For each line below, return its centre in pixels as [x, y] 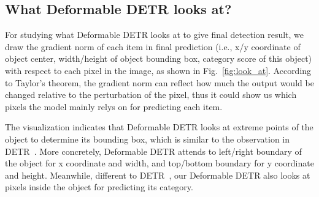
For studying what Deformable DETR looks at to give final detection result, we [155, 35]
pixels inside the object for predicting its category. [99, 187]
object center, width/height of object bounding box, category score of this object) [159, 58]
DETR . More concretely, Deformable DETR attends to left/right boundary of [153, 151]
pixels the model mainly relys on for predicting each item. [114, 106]
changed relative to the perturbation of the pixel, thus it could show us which [151, 95]
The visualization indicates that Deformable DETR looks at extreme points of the [159, 127]
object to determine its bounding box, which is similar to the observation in [148, 139]
